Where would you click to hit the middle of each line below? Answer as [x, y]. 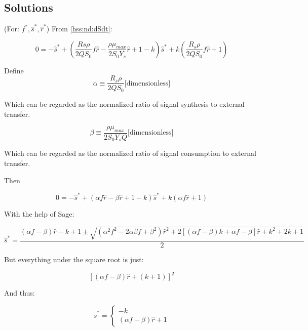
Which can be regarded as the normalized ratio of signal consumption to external [130, 153]
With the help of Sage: [39, 213]
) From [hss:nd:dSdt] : [79, 29]
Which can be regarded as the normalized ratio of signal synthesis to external [124, 104]
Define [14, 70]
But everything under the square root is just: [74, 259]
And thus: [20, 293]
